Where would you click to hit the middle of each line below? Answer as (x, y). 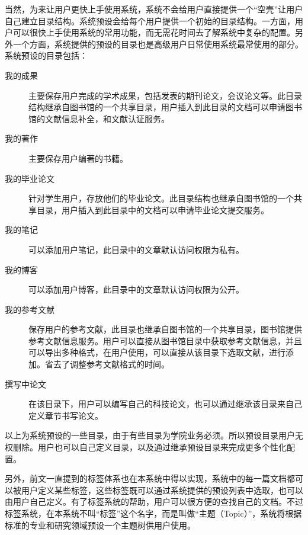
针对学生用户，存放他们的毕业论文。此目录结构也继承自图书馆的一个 (161, 198)
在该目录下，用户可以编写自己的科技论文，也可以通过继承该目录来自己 (165, 404)
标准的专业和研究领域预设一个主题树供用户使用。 (100, 525)
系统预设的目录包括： (46, 55)
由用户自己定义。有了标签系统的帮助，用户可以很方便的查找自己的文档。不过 (154, 502)
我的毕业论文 (30, 178)
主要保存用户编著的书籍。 (78, 158)
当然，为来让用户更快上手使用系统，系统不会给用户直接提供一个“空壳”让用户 (154, 9)
